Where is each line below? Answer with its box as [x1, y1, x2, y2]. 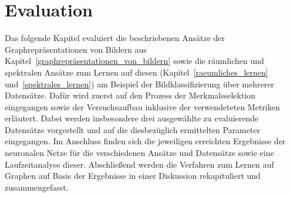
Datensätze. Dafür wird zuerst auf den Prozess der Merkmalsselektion [5, 89, 256, 101]
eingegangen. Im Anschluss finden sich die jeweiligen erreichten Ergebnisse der [5, 135, 286, 147]
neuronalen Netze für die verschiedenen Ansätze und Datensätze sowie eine [5, 147, 274, 159]
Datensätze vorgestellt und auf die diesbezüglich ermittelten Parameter [5, 123, 261, 135]
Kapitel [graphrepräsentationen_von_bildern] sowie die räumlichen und [5, 55, 264, 67]
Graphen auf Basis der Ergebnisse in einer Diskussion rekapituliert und [5, 169, 261, 182]
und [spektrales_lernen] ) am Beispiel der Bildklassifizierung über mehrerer [5, 77, 274, 90]
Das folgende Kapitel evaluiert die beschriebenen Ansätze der [5, 32, 225, 44]
